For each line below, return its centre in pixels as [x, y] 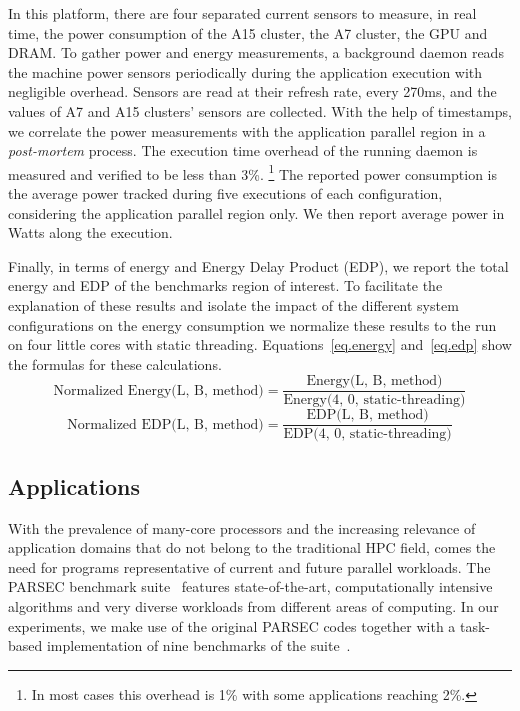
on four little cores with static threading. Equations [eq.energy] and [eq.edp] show [260, 344]
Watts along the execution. [90, 232]
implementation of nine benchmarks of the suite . [198, 645]
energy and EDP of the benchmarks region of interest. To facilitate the [225, 285]
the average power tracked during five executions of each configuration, [225, 193]
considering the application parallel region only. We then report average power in [256, 212]
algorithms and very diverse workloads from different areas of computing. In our [253, 606]
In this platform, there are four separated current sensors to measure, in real [242, 13]
